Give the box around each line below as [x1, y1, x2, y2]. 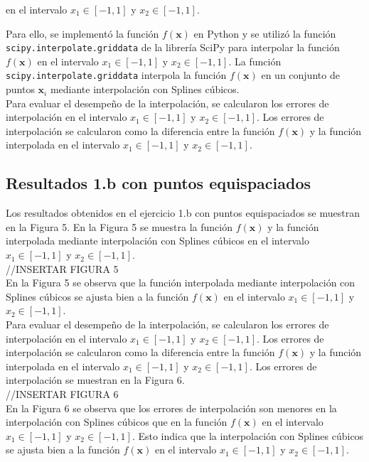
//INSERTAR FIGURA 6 [6, 386, 119, 401]
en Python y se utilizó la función [193, 26, 336, 41]
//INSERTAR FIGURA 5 [6, 261, 119, 276]
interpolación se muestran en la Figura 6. [6, 372, 185, 387]
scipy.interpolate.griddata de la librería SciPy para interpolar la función [6, 40, 340, 55]
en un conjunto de [261, 68, 340, 82]
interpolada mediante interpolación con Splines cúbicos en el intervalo [6, 233, 309, 248]
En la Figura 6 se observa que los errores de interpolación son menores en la [6, 400, 337, 415]
